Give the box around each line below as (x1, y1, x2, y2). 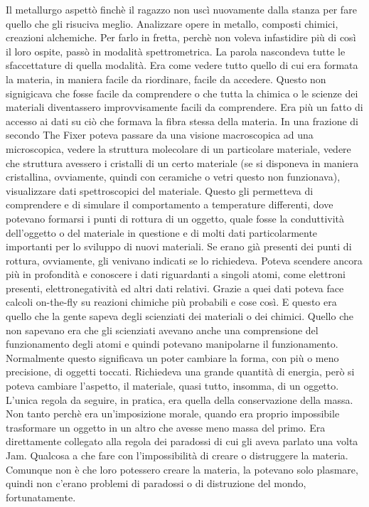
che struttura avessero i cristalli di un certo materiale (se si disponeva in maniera (6, 155, 359, 170)
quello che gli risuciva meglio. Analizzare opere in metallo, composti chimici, (6, 16, 338, 31)
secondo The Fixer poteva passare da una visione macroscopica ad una (6, 127, 314, 142)
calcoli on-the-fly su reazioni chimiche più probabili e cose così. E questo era (6, 294, 337, 309)
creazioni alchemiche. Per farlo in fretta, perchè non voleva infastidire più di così (6, 30, 356, 45)
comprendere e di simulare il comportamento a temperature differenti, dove (6, 197, 333, 212)
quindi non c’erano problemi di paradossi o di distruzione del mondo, (6, 476, 306, 491)
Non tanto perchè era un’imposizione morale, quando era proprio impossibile (6, 406, 340, 421)
